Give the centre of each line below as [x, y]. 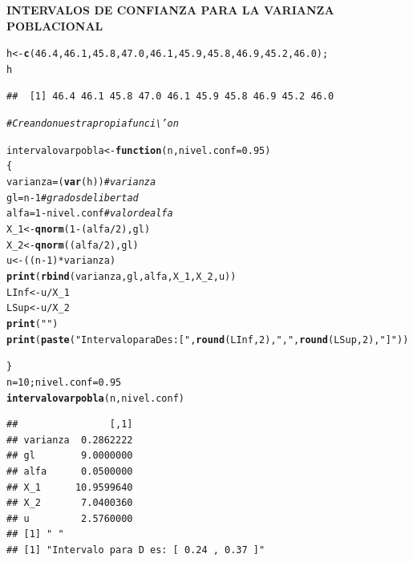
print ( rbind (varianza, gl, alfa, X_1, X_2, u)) [121, 277]
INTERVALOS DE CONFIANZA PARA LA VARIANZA [170, 10]
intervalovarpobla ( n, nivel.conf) [95, 398]
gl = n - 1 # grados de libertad [73, 198]
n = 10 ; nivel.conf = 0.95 [64, 382]
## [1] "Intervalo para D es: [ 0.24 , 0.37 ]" [136, 550]
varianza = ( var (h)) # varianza [81, 182]
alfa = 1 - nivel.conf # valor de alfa [90, 214]
